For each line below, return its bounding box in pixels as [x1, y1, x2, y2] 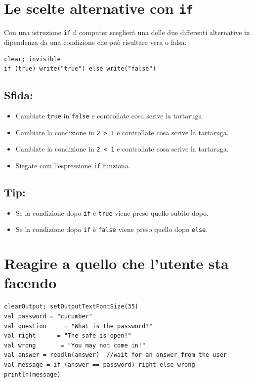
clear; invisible [4, 55, 61, 63]
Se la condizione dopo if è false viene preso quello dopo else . [15, 224, 208, 234]
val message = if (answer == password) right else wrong [4, 361, 195, 368]
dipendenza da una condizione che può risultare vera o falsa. [4, 37, 187, 47]
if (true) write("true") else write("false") [4, 65, 156, 73]
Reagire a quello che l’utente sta [4, 253, 229, 273]
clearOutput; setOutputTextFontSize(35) [4, 303, 139, 310]
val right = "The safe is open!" [4, 332, 131, 340]
